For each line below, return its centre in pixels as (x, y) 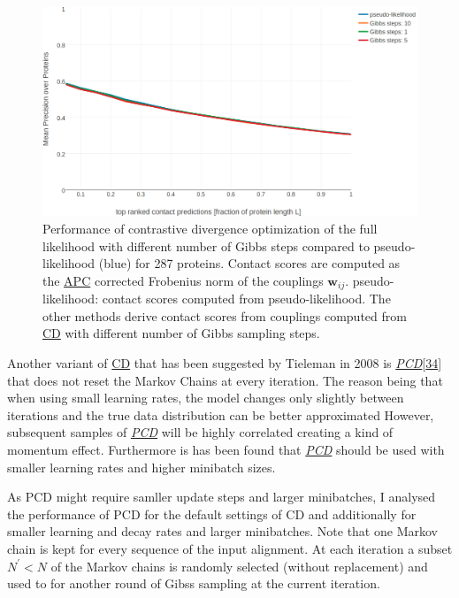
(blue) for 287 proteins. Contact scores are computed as (249, 263)
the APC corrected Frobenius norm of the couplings (183, 280)
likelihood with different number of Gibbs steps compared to (206, 245)
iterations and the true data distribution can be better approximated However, (221, 414)
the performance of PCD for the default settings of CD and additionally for (212, 514)
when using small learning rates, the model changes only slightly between (206, 398)
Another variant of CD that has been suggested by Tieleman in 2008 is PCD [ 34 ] (225, 363)
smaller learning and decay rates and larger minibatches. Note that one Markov (222, 531)
